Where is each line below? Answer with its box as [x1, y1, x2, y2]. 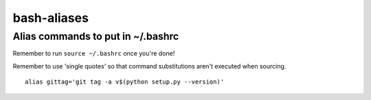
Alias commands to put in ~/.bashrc [12, 30, 179, 42]
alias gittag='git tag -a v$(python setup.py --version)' [25, 78, 225, 86]
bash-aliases [12, 10, 89, 25]
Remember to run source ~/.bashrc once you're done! [12, 49, 175, 58]
